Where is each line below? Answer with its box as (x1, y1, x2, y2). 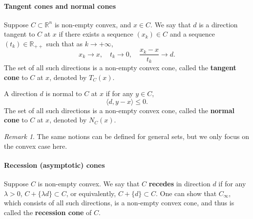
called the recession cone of (4, 207, 92, 217)
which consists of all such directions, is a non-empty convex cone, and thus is (4, 198, 234, 208)
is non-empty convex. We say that (38, 178, 140, 188)
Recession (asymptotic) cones (4, 159, 105, 170)
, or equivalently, (66, 188, 116, 198)
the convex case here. (4, 140, 67, 151)
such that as (46, 38, 83, 48)
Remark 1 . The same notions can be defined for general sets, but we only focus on (4, 131, 250, 141)
